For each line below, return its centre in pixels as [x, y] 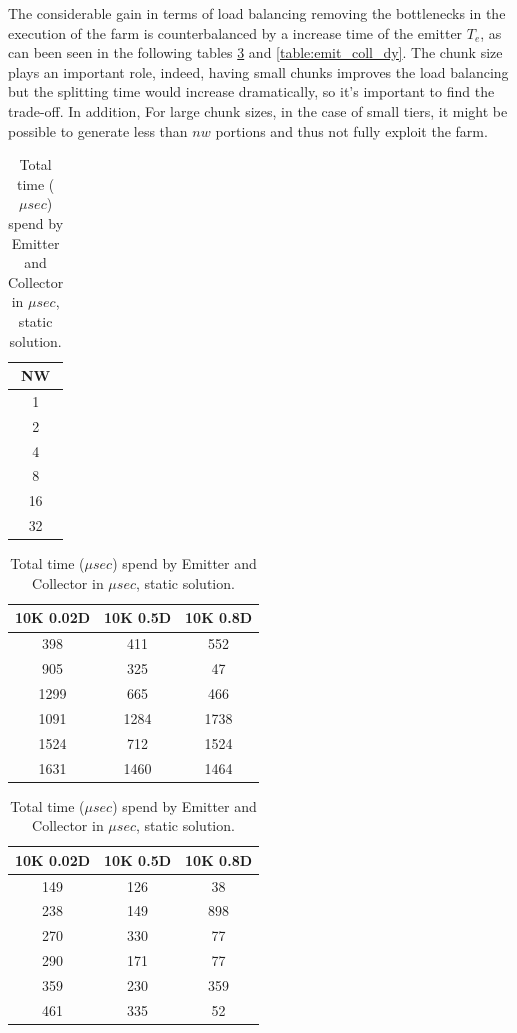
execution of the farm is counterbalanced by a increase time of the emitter [235, 32]
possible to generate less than [98, 130]
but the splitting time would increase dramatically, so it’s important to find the [251, 91]
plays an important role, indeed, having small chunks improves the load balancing [258, 71]
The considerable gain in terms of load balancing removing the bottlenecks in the [257, 13]
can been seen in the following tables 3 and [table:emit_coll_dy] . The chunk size [255, 52]
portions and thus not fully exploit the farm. [351, 130]
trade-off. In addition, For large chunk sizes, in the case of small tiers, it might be [258, 110]
